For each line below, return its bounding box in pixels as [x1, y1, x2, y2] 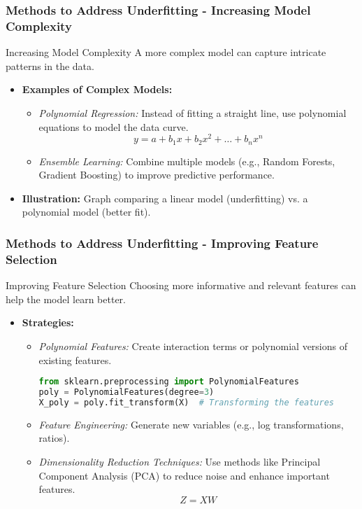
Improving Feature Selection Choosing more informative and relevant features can [6, 278, 356, 293]
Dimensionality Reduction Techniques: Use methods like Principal [38, 454, 321, 468]
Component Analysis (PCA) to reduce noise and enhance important [38, 468, 330, 482]
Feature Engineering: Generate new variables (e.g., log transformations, [38, 417, 344, 431]
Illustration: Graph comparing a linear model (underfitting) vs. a [22, 190, 308, 205]
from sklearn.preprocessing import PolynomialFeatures [38, 377, 299, 387]
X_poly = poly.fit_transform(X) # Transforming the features [38, 397, 334, 407]
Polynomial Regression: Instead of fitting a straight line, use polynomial [38, 105, 347, 120]
